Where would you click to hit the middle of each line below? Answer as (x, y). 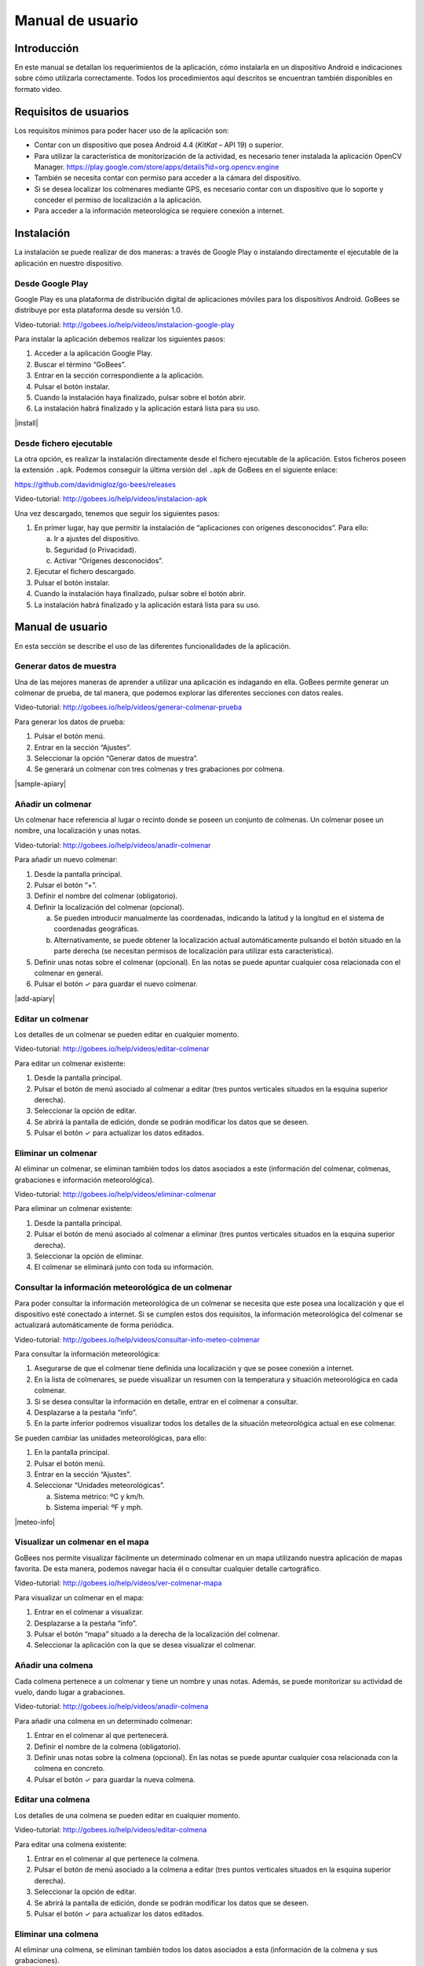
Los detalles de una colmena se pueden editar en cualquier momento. (128, 1815)
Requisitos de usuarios (72, 111)
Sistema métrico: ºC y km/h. (99, 1496)
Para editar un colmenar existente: (70, 1063)
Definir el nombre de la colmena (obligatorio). (108, 1747)
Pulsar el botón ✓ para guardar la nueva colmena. (115, 1779)
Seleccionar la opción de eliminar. (89, 1256)
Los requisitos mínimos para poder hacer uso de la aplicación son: (122, 131)
